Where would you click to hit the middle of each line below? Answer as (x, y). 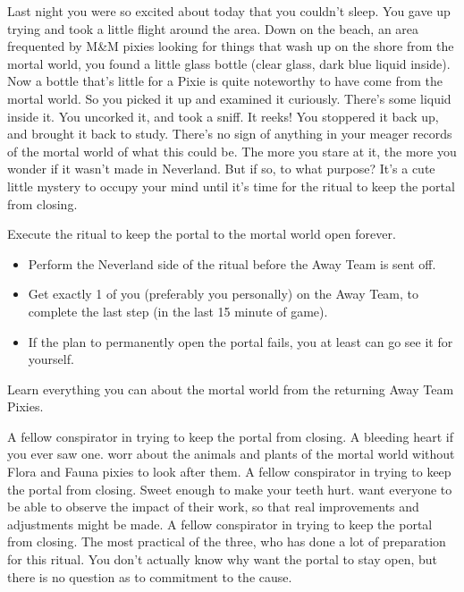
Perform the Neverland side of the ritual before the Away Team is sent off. (232, 263)
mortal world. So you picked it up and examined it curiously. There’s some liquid (229, 98)
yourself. (51, 359)
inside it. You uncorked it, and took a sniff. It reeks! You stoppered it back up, (223, 116)
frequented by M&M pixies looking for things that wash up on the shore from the (231, 46)
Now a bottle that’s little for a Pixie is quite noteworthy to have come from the (225, 81)
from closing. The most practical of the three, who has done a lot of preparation (227, 541)
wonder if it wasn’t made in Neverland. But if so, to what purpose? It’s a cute (221, 169)
